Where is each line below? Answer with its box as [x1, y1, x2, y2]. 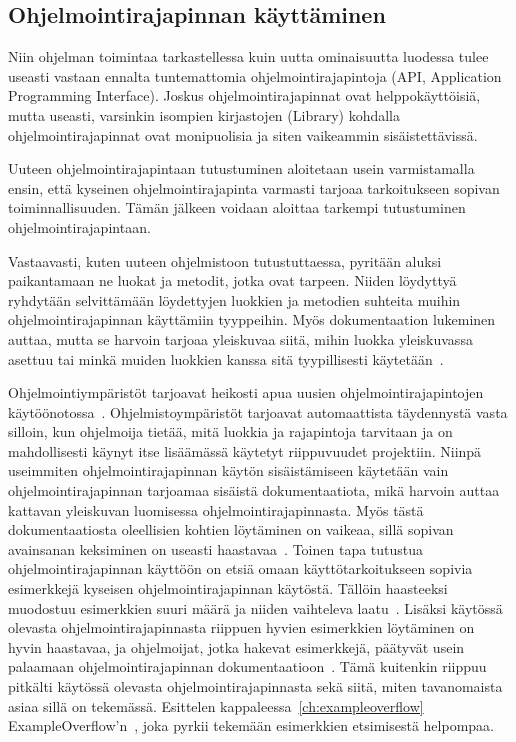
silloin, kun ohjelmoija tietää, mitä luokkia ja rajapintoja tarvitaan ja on [8, 421, 453, 442]
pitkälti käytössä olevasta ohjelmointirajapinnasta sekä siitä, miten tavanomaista [8, 676, 503, 697]
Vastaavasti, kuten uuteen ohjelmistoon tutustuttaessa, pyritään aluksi [8, 250, 442, 271]
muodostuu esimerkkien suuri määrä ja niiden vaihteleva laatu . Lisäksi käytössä [8, 597, 503, 618]
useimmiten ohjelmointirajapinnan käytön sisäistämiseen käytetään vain [8, 460, 449, 481]
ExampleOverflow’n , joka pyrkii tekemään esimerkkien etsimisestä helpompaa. [8, 715, 494, 736]
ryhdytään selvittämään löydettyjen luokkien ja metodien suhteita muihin [8, 289, 461, 310]
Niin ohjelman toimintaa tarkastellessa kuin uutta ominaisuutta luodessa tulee [8, 46, 489, 67]
